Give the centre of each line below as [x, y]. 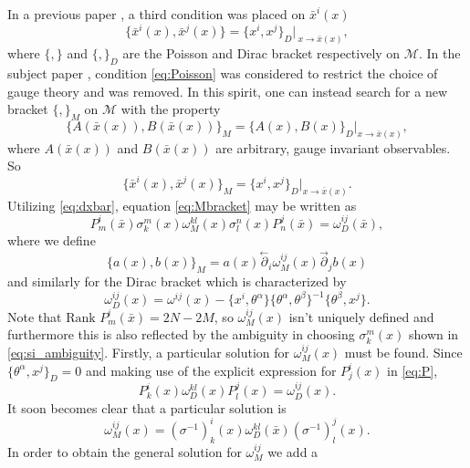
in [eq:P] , [413, 370]
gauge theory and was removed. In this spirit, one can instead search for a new [227, 91]
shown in [434, 334]
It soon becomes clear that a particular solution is [147, 407]
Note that [35, 316]
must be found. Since [403, 353]
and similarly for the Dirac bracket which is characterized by [177, 281]
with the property [171, 109]
